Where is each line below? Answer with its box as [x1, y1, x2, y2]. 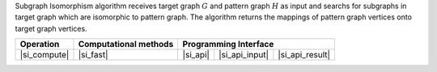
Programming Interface [182, 39, 274, 50]
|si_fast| [78, 49, 108, 61]
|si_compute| [19, 49, 70, 61]
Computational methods [78, 39, 174, 50]
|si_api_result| [278, 49, 331, 61]
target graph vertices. [15, 23, 88, 33]
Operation [19, 39, 60, 50]
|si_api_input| [218, 49, 269, 61]
